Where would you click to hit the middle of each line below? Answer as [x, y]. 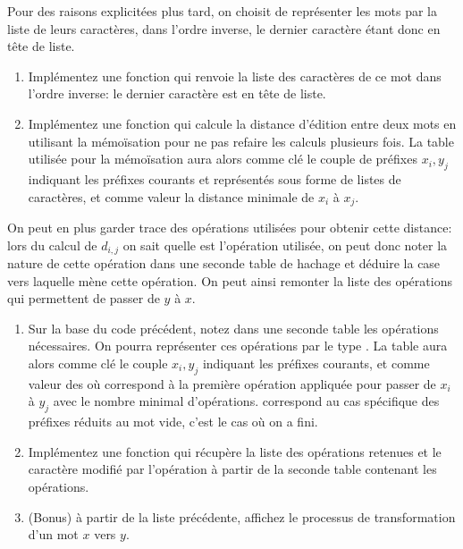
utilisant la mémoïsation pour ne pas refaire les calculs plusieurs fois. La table [241, 141]
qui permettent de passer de [84, 298]
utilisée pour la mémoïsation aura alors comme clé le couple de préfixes [223, 159]
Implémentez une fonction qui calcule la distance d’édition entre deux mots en [242, 123]
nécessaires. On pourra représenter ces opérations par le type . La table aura [238, 346]
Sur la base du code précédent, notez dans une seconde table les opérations [233, 328]
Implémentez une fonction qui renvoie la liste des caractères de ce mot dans [235, 76]
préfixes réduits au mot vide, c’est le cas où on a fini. [173, 422]
